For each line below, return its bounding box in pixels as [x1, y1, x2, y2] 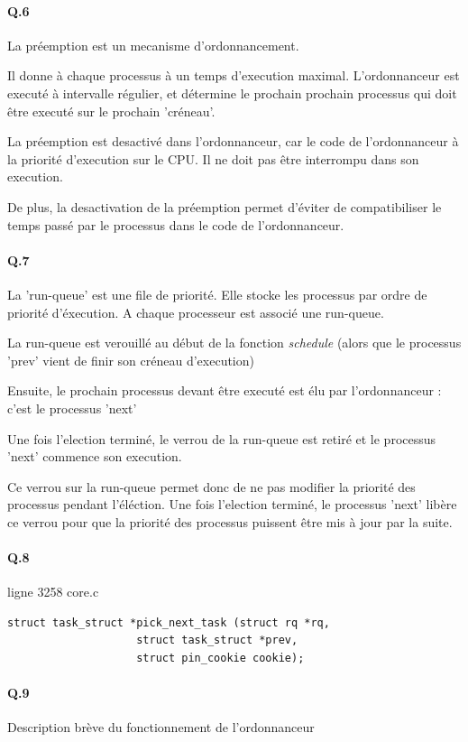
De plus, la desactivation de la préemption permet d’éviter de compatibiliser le [7, 197, 442, 216]
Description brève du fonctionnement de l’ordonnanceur [7, 718, 315, 737]
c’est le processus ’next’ [7, 398, 137, 417]
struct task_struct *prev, [136, 634, 298, 647]
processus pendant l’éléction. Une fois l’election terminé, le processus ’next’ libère [7, 495, 457, 514]
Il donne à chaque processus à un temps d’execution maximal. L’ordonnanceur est [7, 66, 460, 85]
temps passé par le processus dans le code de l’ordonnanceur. [7, 215, 344, 234]
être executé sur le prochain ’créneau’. [7, 101, 216, 120]
